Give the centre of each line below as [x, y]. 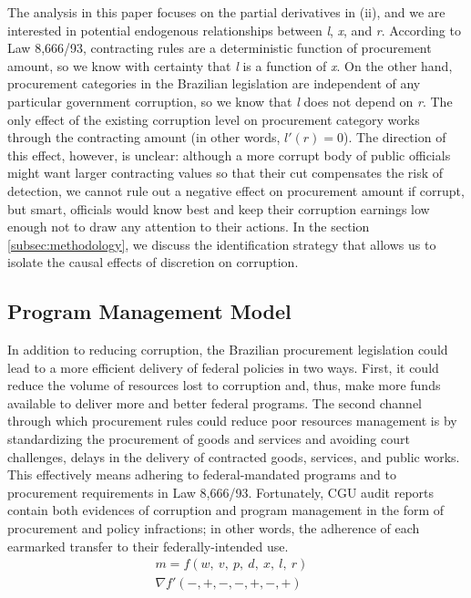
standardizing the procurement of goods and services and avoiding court [209, 439]
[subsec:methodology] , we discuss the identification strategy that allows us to [222, 244]
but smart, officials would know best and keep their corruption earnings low [219, 208]
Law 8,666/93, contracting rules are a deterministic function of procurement [220, 48]
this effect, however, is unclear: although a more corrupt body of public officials [229, 155]
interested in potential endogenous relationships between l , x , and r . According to [234, 30]
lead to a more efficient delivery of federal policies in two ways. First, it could [223, 367]
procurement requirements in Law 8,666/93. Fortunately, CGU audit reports [221, 492]
